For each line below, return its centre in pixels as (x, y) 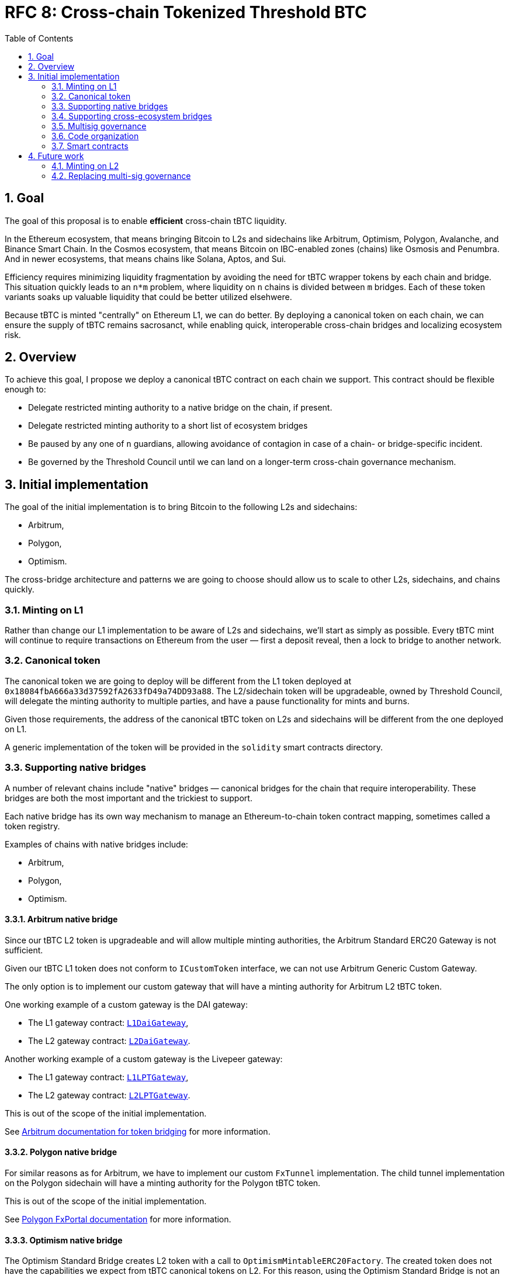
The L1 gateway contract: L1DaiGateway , (108, 1022)
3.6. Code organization (95, 136)
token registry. (32, 826)
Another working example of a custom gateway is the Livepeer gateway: (144, 1059)
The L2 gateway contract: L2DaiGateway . (109, 1040)
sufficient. (24, 950)
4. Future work (56, 156)
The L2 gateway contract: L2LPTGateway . (109, 1095)
